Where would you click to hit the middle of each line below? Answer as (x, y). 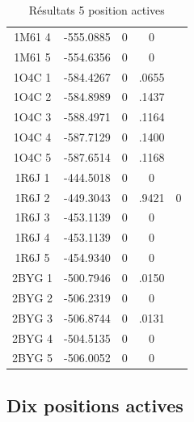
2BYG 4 (33, 338)
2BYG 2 (33, 297)
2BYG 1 (33, 277)
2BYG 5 (33, 358)
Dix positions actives (95, 405)
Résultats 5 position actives (97, 10)
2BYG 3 (33, 317)
